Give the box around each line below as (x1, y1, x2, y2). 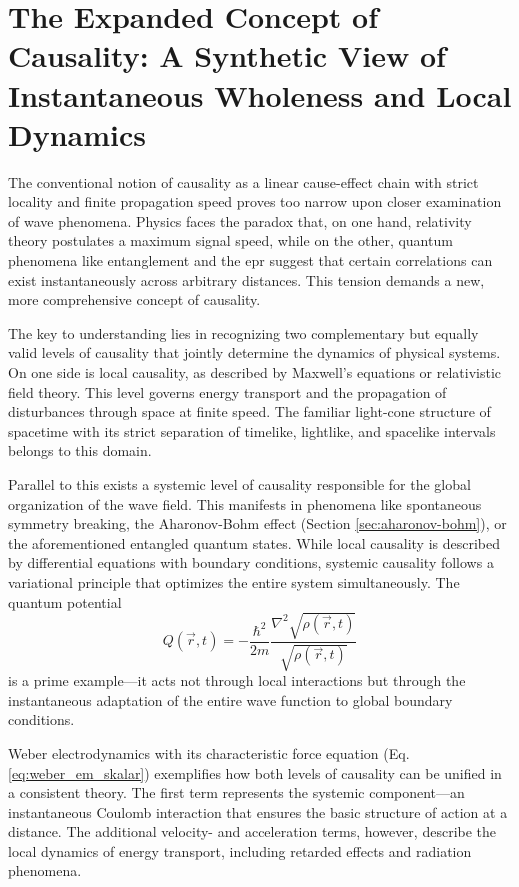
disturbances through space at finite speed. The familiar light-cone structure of (8, 401, 491, 422)
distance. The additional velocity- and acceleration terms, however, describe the (8, 821, 497, 842)
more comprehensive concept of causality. (8, 289, 261, 310)
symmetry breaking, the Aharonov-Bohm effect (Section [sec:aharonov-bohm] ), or (8, 513, 507, 534)
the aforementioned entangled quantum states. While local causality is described (8, 532, 501, 553)
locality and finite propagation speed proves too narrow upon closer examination (8, 191, 502, 212)
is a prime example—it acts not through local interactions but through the (8, 670, 466, 691)
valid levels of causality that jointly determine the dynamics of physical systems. (8, 342, 501, 363)
